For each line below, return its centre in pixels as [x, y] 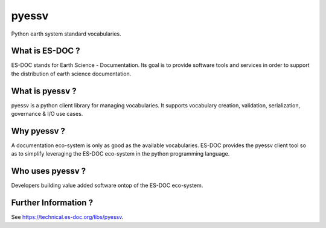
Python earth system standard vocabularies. [66, 34]
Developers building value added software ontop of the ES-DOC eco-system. [107, 185]
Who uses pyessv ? [49, 171]
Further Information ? [52, 203]
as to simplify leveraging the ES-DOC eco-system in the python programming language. [120, 154]
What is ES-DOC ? [46, 51]
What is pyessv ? [44, 91]
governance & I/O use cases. [47, 114]
